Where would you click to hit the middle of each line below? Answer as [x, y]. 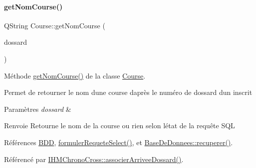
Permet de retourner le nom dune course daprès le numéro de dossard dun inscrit [128, 92]
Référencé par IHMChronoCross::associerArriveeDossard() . [94, 159]
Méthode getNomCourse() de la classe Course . [75, 75]
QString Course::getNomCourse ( [55, 25]
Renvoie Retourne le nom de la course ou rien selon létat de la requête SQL [120, 126]
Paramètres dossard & [38, 109]
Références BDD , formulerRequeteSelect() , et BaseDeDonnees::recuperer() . [119, 142]
